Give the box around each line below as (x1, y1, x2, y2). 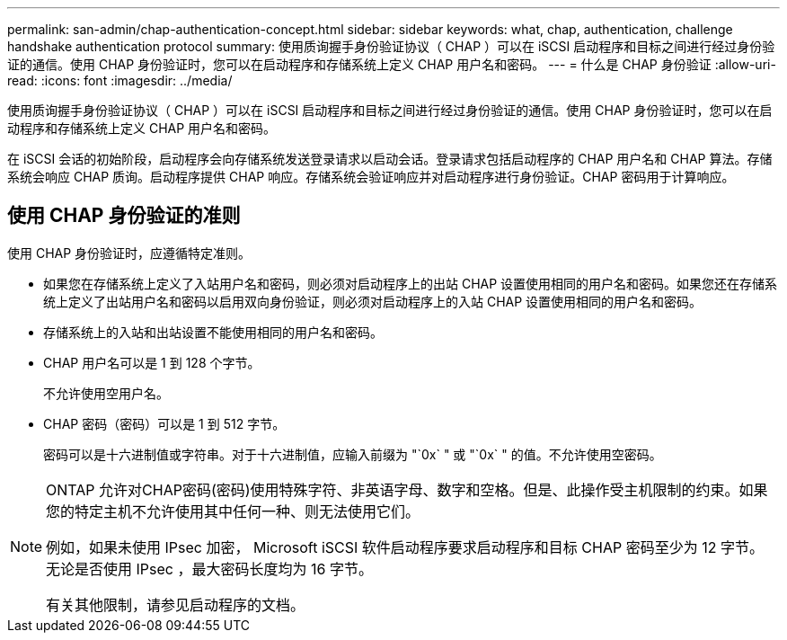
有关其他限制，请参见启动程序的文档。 (46, 595, 305, 614)
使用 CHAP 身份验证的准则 (7, 204, 241, 227)
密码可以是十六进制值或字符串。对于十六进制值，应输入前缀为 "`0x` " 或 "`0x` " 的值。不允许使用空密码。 (43, 446, 662, 462)
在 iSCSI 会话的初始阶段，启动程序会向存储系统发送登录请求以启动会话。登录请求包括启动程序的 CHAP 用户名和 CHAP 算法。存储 (7, 151, 773, 166)
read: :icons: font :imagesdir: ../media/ (7, 73, 233, 88)
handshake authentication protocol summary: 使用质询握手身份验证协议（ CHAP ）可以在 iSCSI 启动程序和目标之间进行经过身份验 (7, 39, 775, 54)
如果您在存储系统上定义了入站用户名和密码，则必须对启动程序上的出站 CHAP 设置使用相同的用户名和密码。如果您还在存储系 (43, 275, 778, 291)
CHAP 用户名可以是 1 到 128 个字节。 (43, 354, 261, 370)
